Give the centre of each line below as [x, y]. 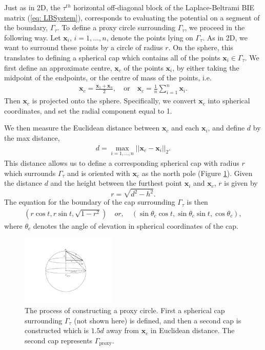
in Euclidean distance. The [192, 330]
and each [185, 128]
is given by [241, 183]
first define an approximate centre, [58, 67]
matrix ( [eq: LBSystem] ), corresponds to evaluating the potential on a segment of [132, 17]
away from [123, 330]
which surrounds [30, 173]
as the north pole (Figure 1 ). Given [197, 173]
